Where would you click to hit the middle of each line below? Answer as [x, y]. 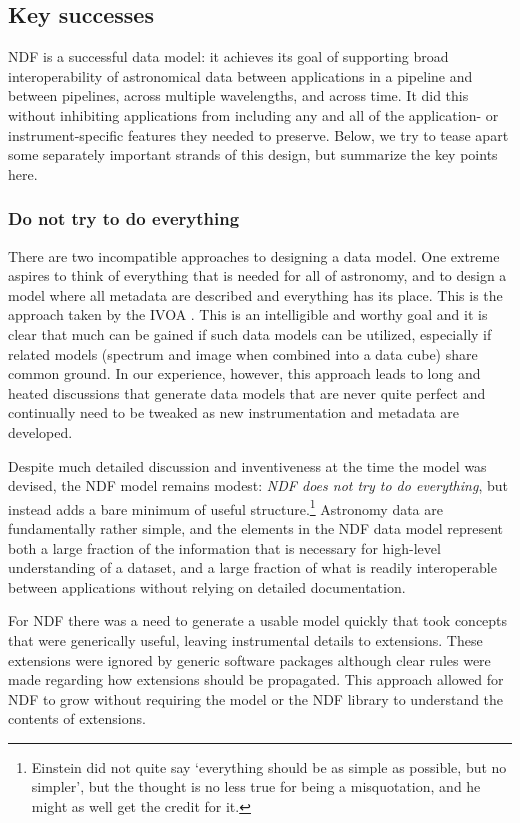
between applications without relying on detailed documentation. [207, 586]
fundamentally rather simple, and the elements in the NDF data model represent [256, 527]
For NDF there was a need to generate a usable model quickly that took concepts [258, 620]
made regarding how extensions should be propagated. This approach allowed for [256, 679]
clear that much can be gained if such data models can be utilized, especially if [250, 333]
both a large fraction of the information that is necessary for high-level [224, 547]
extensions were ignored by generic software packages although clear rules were [249, 659]
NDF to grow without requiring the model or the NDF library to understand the [256, 698]
